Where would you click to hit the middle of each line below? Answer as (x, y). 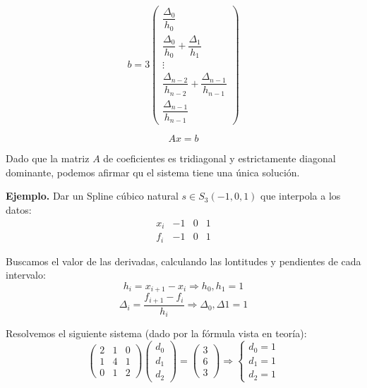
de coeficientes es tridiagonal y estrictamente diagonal (219, 158)
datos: (19, 210)
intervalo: (26, 275)
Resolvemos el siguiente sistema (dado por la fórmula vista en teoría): (156, 333)
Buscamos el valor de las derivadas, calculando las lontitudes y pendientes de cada (183, 261)
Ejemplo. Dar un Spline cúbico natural (92, 196)
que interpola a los (301, 196)
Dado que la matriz (48, 158)
